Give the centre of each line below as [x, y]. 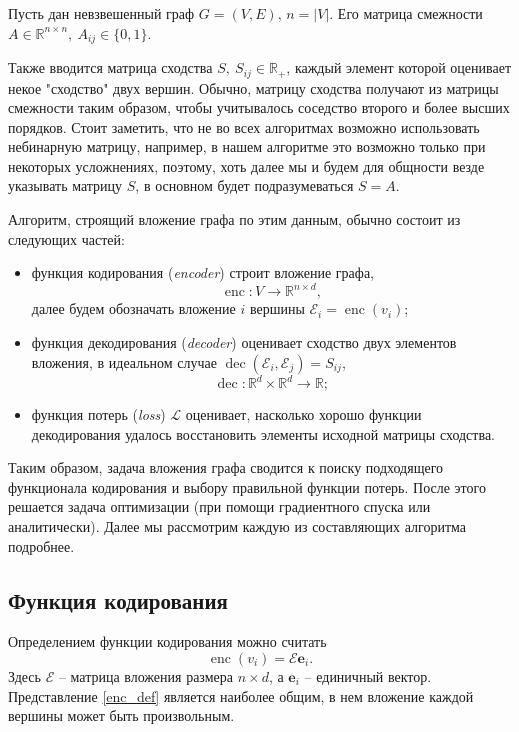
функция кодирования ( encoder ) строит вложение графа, [203, 272]
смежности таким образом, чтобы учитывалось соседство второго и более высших [259, 107]
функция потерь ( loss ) [98, 414]
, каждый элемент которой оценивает [398, 67]
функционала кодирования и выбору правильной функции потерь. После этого [247, 486]
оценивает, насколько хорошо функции [303, 414]
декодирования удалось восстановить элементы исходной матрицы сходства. [263, 433]
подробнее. [41, 545]
